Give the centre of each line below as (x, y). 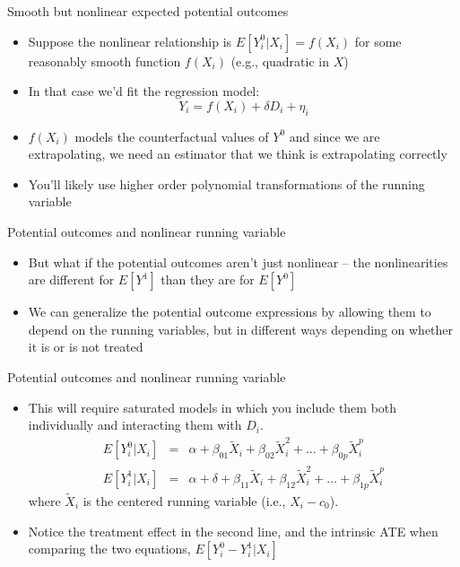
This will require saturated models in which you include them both (213, 407)
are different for (71, 279)
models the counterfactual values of (172, 136)
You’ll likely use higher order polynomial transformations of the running (226, 183)
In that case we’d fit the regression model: (144, 91)
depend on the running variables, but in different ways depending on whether (241, 329)
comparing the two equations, (109, 549)
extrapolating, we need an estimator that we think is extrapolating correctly (238, 154)
